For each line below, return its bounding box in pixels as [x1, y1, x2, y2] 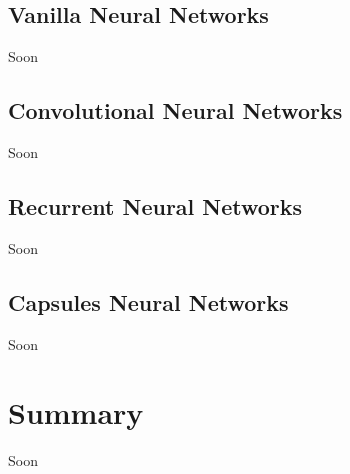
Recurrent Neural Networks [8, 190, 303, 221]
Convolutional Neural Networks [8, 95, 343, 126]
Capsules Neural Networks [8, 286, 289, 317]
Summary [8, 392, 144, 433]
